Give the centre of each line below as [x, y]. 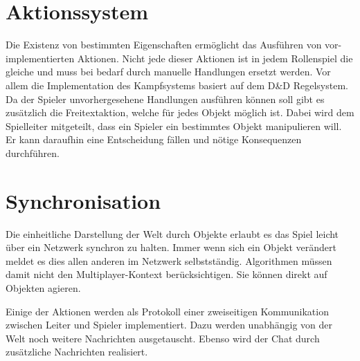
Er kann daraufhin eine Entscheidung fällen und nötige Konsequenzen [154, 139]
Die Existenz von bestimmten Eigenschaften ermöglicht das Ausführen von [164, 45]
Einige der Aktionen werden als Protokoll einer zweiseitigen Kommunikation [167, 311]
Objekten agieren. [43, 287]
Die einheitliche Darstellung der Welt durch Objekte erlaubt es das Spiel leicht [172, 233]
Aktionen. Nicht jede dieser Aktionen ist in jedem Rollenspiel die [215, 58]
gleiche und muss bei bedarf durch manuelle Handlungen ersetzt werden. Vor [168, 72]
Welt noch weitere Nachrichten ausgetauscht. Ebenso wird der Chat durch [163, 338]
